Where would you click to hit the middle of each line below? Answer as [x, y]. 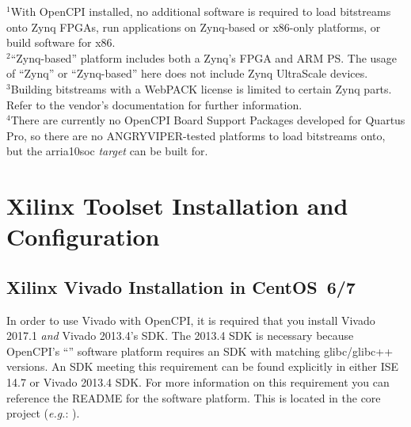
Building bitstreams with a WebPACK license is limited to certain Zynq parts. [201, 88]
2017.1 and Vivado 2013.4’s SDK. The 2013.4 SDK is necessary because [180, 335]
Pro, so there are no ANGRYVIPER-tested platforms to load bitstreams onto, [196, 135]
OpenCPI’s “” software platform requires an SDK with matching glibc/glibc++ [200, 351]
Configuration [83, 236]
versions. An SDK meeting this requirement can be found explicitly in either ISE [203, 366]
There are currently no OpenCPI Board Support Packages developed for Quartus [208, 120]
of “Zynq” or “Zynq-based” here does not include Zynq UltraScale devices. [187, 73]
